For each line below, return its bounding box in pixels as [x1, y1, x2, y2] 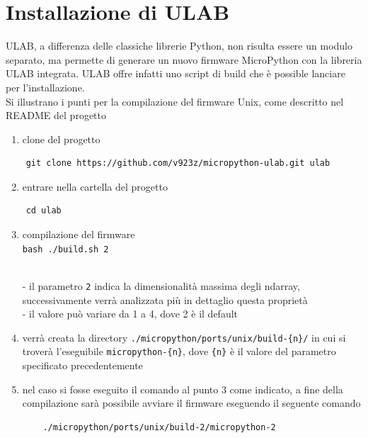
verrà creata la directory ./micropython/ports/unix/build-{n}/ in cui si [22, 330, 346, 344]
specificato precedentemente [22, 358, 143, 373]
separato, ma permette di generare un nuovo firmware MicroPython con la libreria [6, 52, 362, 67]
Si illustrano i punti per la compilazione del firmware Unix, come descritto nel [6, 94, 344, 108]
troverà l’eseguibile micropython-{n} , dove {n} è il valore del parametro [22, 344, 336, 359]
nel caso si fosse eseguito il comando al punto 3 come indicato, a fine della [22, 381, 343, 396]
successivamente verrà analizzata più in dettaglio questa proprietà [22, 292, 308, 307]
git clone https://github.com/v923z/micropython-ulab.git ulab [25, 158, 330, 169]
